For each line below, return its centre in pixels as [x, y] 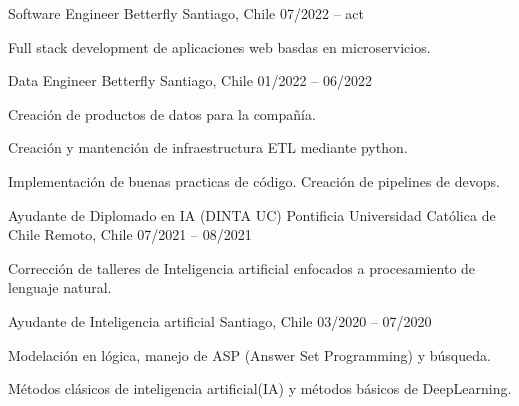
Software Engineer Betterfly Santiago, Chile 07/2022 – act [186, 13]
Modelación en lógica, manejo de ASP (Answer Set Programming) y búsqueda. [249, 354]
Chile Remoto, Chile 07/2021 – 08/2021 [130, 234]
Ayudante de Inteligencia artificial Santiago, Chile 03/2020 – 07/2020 [220, 320]
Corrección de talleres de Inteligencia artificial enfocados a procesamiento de [242, 267]
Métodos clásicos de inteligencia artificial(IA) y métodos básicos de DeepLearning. [260, 388]
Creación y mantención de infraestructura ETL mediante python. [208, 147]
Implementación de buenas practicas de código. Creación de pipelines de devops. [254, 180]
